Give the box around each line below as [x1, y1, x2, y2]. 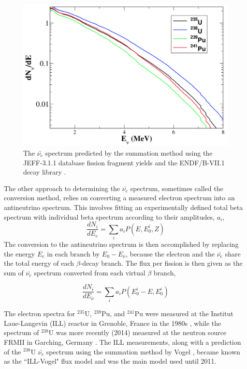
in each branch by [47, 248, 100, 258]
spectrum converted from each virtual [34, 267, 145, 277]
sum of [4, 267, 24, 277]
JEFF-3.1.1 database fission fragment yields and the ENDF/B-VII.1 [23, 157, 225, 167]
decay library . [23, 167, 66, 177]
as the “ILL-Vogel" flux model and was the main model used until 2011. [4, 356, 217, 366]
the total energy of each [4, 258, 74, 268]
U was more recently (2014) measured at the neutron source [48, 327, 227, 337]
